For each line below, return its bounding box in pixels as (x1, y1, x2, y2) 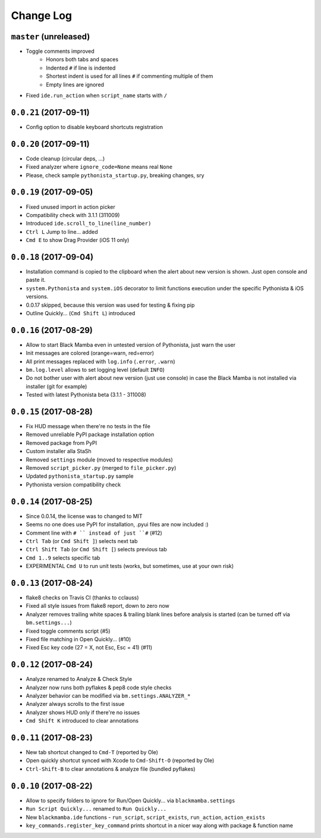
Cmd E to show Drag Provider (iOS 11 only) (26, 237, 130, 244)
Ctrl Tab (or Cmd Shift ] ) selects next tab (26, 537, 138, 544)
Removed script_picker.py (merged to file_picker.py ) (26, 464, 177, 472)
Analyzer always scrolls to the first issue (26, 701, 125, 708)
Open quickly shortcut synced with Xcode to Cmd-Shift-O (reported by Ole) (26, 757, 215, 764)
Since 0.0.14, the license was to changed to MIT (26, 512, 143, 520)
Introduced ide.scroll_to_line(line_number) (26, 220, 152, 227)
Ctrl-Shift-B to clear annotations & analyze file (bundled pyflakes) (26, 765, 196, 773)
